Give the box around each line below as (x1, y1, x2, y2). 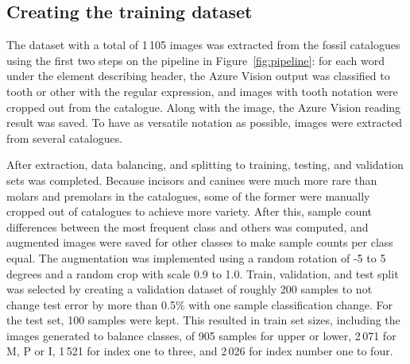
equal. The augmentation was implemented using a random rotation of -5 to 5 (6, 249, 386, 266)
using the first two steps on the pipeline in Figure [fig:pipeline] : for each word (6, 52, 385, 68)
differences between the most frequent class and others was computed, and (6, 218, 369, 235)
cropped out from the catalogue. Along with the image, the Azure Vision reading (6, 98, 401, 115)
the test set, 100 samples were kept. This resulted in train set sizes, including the (6, 312, 400, 328)
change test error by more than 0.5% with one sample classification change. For (6, 296, 393, 312)
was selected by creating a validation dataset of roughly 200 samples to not (6, 281, 373, 297)
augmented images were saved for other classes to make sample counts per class (6, 234, 393, 251)
